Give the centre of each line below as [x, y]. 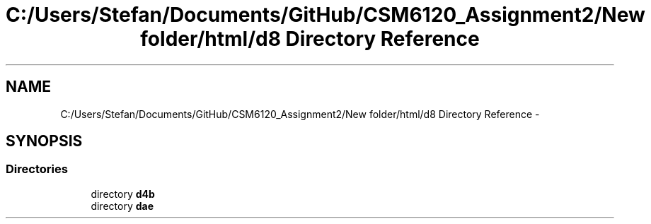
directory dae [122, 206]
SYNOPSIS [44, 141]
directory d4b [123, 194]
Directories [37, 169]
